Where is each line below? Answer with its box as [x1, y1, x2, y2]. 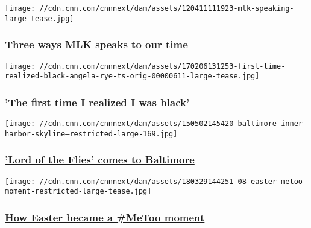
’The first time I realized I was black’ [5, 94, 190, 109]
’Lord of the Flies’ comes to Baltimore [5, 152, 195, 167]
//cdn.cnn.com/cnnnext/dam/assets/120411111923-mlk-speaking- [39, 4, 294, 13]
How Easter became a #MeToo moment [5, 209, 205, 224]
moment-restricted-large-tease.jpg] [5, 187, 152, 196]
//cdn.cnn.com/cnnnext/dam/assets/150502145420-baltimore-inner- [39, 119, 307, 128]
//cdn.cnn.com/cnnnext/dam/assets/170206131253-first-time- [39, 62, 286, 71]
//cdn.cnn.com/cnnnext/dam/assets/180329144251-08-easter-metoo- [39, 177, 307, 186]
